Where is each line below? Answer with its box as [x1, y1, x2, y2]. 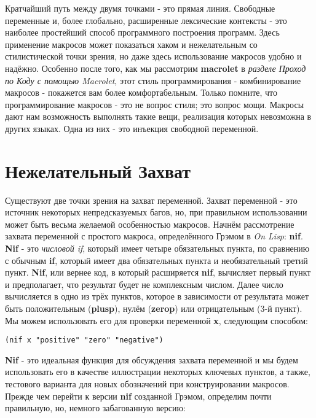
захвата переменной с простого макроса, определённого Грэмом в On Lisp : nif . [5, 230, 303, 242]
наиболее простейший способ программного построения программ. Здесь [5, 26, 280, 39]
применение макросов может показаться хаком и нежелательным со [5, 37, 258, 50]
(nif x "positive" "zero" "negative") [5, 336, 164, 345]
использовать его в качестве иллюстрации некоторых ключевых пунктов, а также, [5, 365, 310, 378]
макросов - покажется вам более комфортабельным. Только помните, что [5, 86, 277, 99]
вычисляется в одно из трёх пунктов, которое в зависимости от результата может [5, 290, 309, 303]
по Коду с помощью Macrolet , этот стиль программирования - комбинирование [5, 74, 301, 87]
